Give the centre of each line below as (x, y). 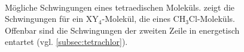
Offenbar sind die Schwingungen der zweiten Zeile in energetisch (122, 30)
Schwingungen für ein (44, 19)
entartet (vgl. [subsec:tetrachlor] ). (66, 42)
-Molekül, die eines (136, 19)
